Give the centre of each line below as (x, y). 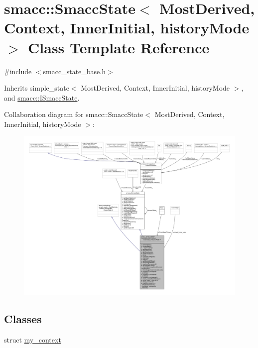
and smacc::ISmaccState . (42, 97)
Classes (23, 318)
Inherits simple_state (37, 88)
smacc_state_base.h (74, 71)
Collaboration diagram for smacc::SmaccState (74, 114)
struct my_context (33, 339)
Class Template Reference (119, 47)
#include (18, 71)
